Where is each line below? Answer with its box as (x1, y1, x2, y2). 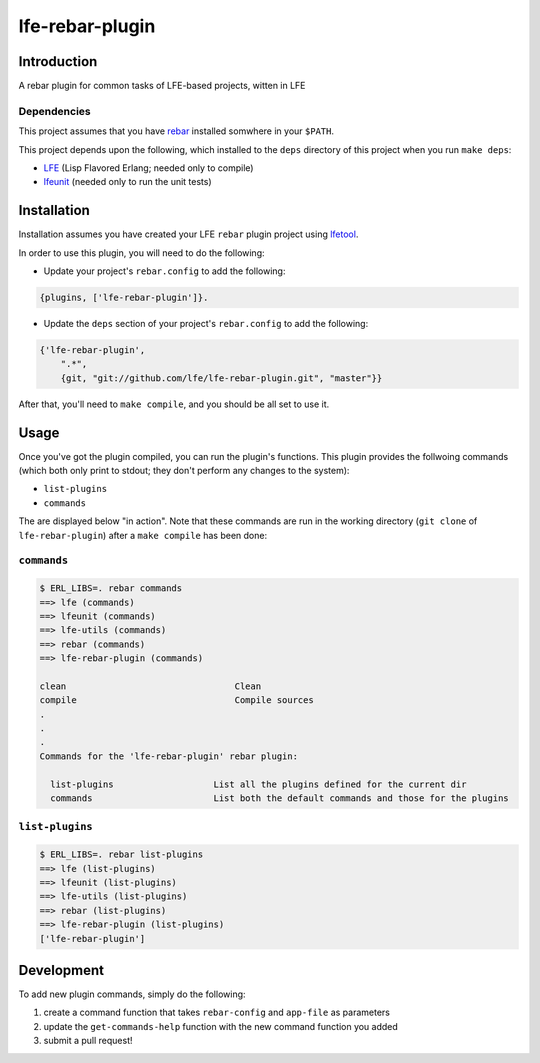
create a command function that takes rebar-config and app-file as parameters (43, 1006, 390, 1019)
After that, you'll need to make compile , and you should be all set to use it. (18, 398, 330, 410)
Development (18, 961, 105, 979)
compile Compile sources (39, 695, 314, 706)
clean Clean (39, 680, 262, 692)
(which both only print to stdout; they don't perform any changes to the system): (18, 465, 350, 477)
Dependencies (18, 104, 92, 118)
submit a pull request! (43, 1035, 133, 1047)
